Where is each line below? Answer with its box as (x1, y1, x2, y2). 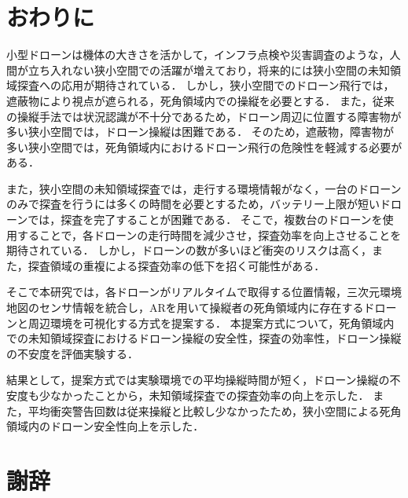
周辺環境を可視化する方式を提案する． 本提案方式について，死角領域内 (28, 314, 395, 331)
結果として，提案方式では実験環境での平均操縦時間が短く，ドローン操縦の (6, 372, 390, 388)
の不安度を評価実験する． (6, 345, 138, 361)
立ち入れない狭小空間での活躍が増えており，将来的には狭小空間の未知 (28, 61, 390, 78)
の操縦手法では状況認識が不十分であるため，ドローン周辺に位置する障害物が (6, 108, 402, 124)
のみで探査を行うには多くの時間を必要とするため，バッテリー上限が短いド (6, 196, 391, 212)
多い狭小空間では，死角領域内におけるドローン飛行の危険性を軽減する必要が (6, 138, 402, 155)
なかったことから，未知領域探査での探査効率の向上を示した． (50, 387, 369, 403)
